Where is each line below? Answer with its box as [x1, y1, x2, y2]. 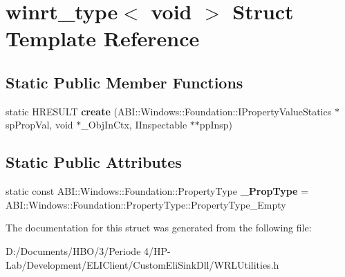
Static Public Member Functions [6, 71, 243, 93]
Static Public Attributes [6, 151, 182, 173]
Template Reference [6, 24, 200, 52]
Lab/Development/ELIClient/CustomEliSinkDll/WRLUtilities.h [6, 257, 279, 271]
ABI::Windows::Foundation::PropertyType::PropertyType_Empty [6, 197, 286, 211]
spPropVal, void [6, 117, 73, 132]
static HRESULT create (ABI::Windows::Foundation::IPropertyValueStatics [6, 104, 332, 118]
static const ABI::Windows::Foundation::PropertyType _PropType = [6, 184, 309, 198]
